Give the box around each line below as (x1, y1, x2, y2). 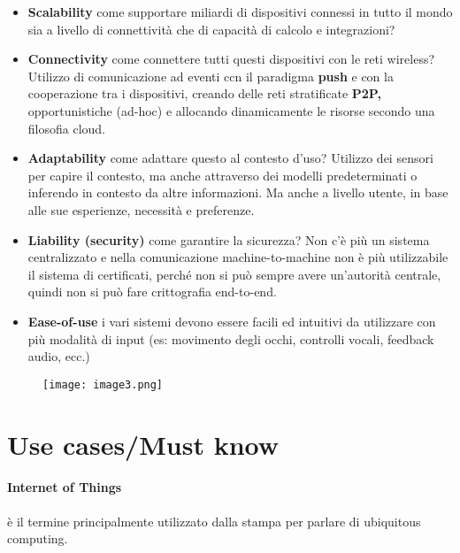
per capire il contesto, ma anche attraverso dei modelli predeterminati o (27, 165, 418, 184)
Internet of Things (7, 478, 122, 496)
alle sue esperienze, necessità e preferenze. (27, 200, 255, 219)
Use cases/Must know (7, 426, 279, 462)
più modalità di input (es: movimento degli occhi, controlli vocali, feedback (27, 329, 434, 348)
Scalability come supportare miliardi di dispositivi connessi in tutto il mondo (27, 3, 453, 20)
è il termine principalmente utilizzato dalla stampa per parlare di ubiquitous (7, 511, 421, 530)
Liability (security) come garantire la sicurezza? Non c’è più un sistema (27, 230, 430, 249)
